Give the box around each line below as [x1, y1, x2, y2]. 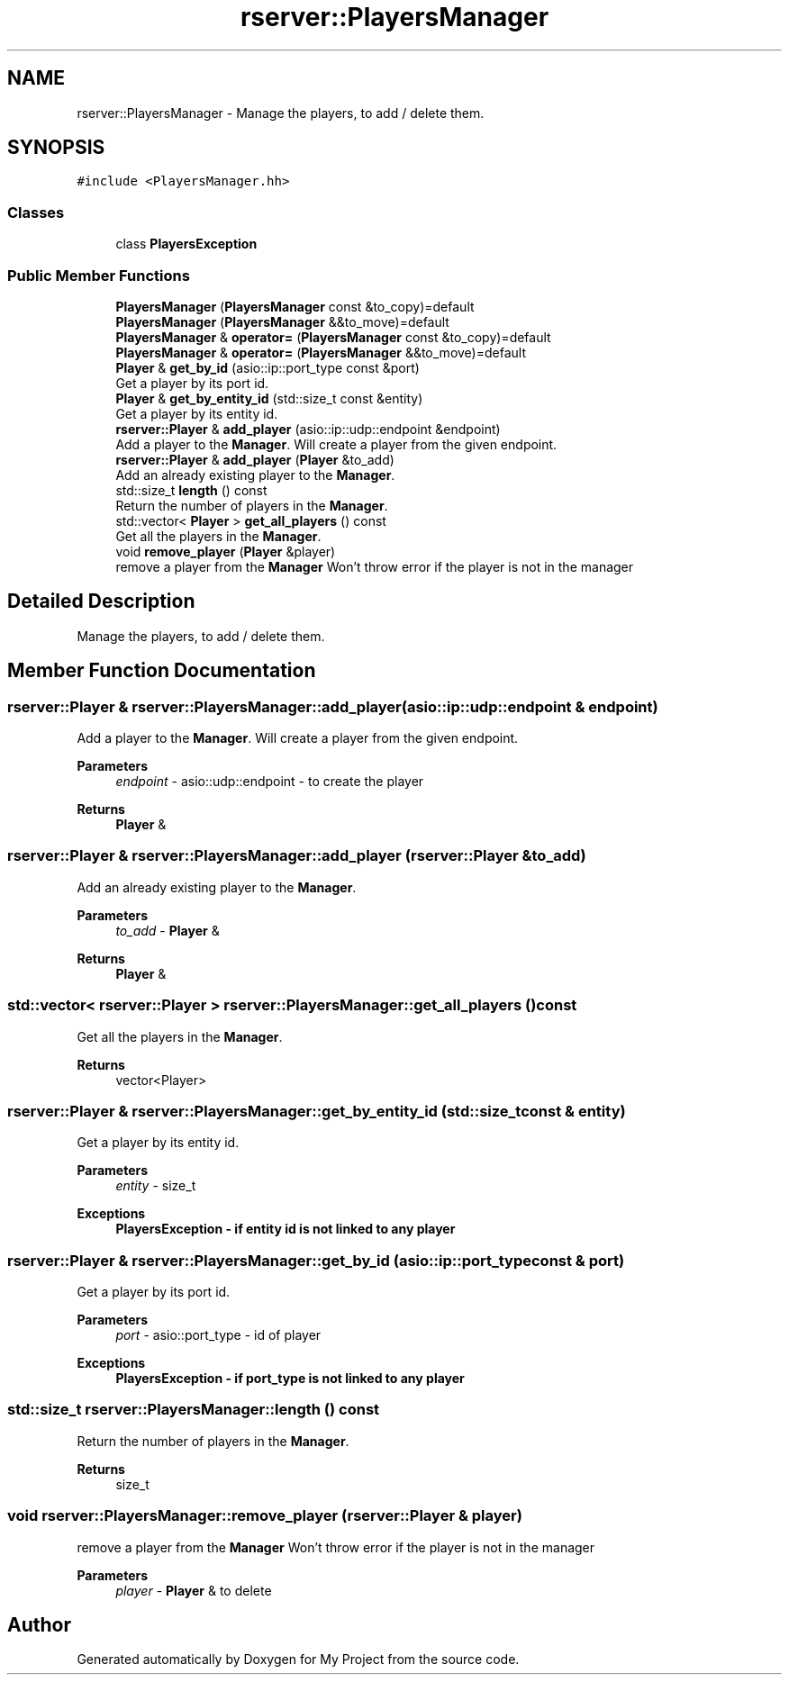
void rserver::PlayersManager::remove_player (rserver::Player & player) [7, 1506, 522, 1525]
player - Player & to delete [115, 1582, 272, 1598]
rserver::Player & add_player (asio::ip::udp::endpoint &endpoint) [115, 420, 501, 437]
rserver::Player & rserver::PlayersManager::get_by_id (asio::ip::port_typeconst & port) [7, 1251, 625, 1270]
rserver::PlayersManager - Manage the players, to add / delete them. [77, 104, 485, 121]
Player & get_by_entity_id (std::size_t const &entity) [115, 390, 423, 406]
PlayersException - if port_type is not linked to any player [115, 1370, 465, 1386]
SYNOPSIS [7, 136, 105, 159]
